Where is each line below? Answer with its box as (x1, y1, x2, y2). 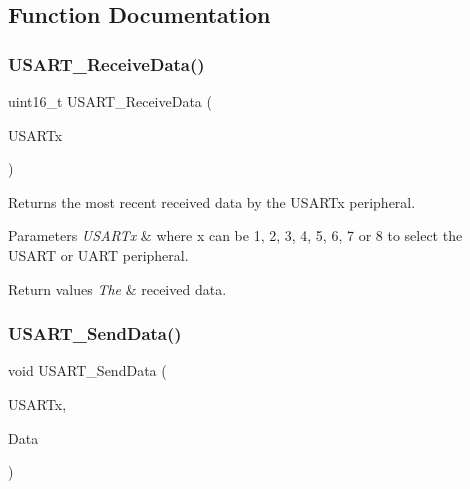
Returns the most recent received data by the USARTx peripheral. (8, 191, 416, 212)
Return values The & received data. (8, 278, 227, 299)
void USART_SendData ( (8, 360, 167, 381)
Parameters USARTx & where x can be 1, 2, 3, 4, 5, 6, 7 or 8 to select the (8, 225, 463, 246)
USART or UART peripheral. (8, 244, 189, 265)
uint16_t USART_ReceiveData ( (8, 91, 212, 111)
